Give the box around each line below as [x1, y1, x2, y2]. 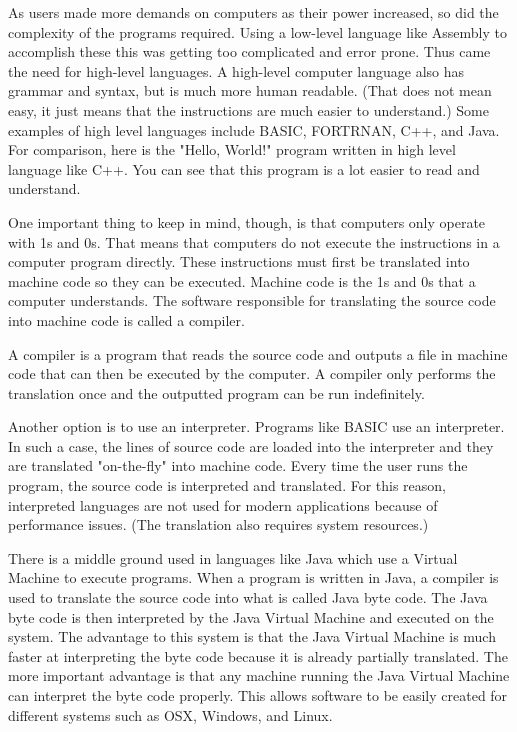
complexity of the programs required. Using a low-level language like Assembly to [8, 21, 507, 42]
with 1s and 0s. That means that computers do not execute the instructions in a [8, 231, 500, 252]
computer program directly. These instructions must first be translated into [8, 251, 470, 272]
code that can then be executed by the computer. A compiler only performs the [8, 363, 496, 384]
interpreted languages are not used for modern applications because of [8, 494, 438, 515]
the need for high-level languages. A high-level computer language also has [8, 60, 465, 81]
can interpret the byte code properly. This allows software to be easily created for [8, 685, 508, 705]
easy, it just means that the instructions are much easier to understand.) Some [8, 99, 489, 120]
